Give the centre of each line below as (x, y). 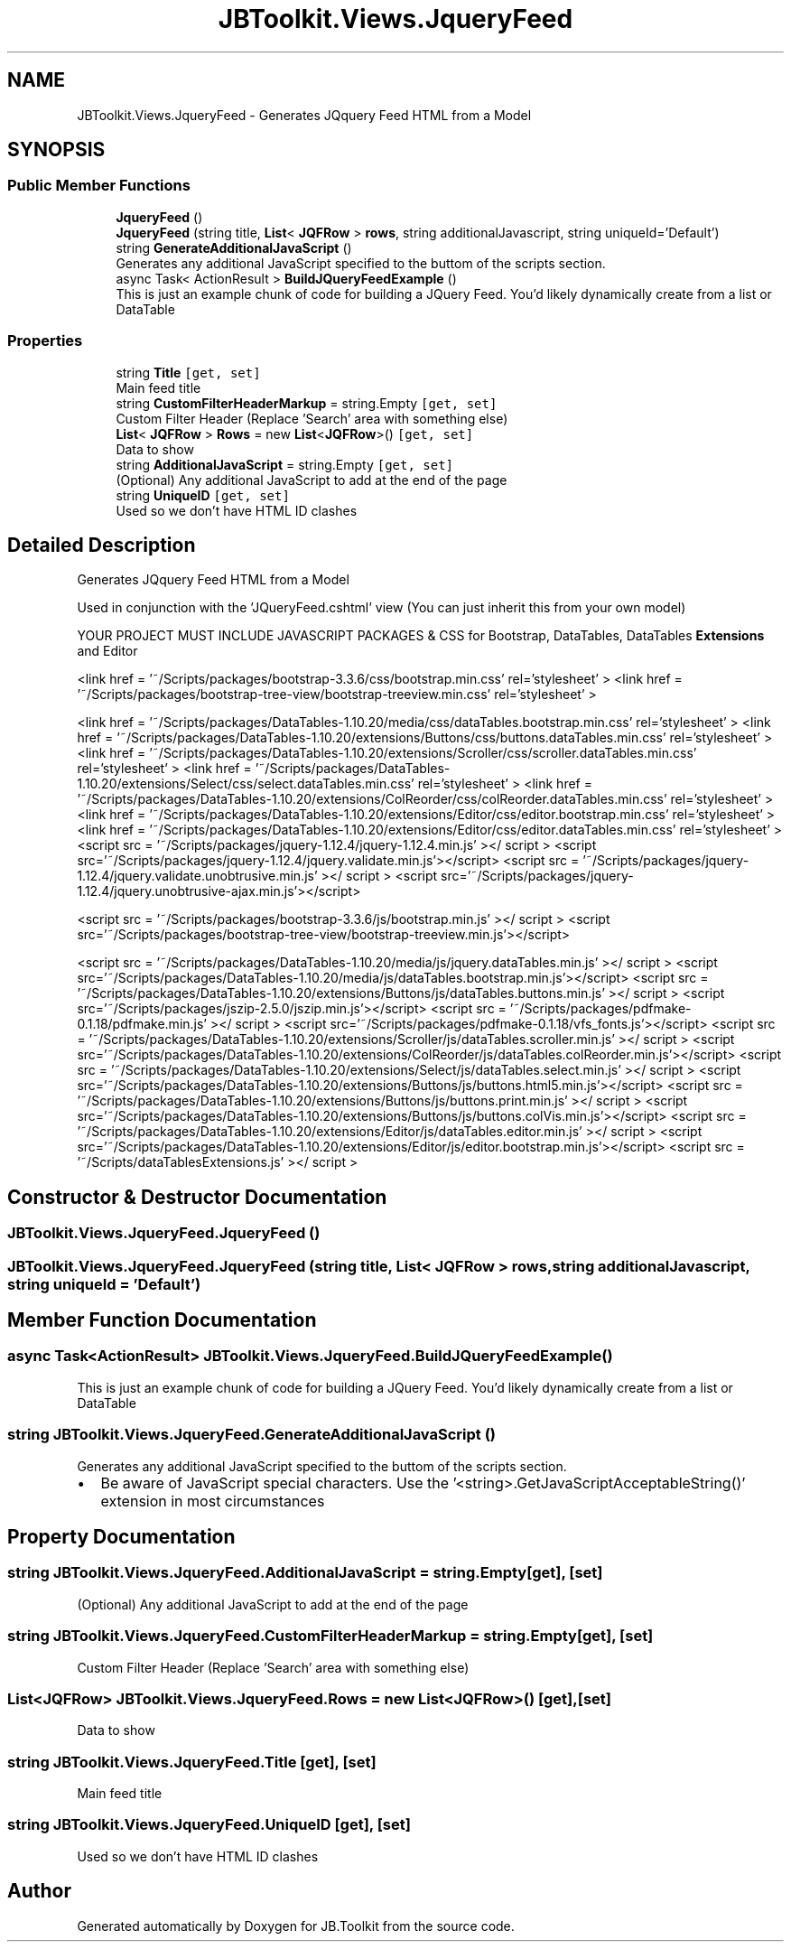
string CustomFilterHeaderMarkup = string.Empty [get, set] (307, 403)
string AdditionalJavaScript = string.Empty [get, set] (285, 464)
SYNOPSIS (56, 150)
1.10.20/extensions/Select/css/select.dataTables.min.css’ (246, 784)
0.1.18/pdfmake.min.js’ (142, 1024)
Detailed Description (102, 545)
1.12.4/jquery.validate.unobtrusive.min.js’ (197, 876)
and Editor (107, 651)
